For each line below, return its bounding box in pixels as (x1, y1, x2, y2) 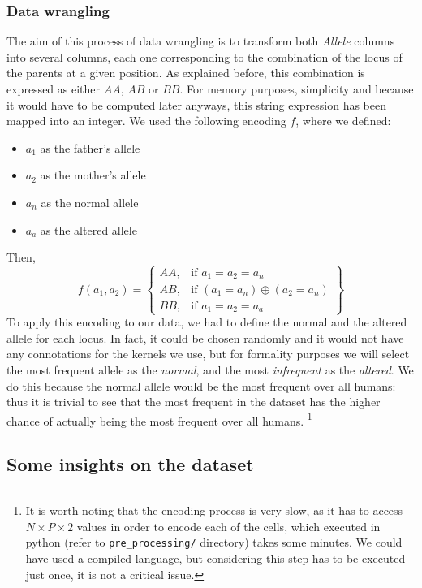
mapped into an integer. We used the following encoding (6, 112, 286, 129)
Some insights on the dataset (6, 452, 254, 477)
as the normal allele (41, 193, 139, 210)
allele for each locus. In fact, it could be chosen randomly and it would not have (6, 329, 404, 346)
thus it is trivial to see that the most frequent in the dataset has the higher (6, 393, 381, 410)
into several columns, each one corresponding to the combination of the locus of (6, 48, 403, 65)
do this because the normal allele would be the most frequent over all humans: (6, 377, 396, 394)
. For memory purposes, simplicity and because (179, 80, 414, 97)
